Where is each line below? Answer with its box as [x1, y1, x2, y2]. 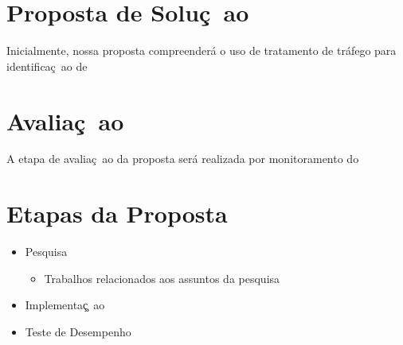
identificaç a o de [6, 57, 88, 74]
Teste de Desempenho [25, 323, 131, 339]
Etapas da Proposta [6, 197, 228, 230]
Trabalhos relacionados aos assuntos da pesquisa [44, 269, 280, 286]
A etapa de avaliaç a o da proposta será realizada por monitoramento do [6, 150, 359, 167]
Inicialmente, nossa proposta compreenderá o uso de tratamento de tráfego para [6, 42, 397, 59]
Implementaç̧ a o [25, 297, 105, 313]
